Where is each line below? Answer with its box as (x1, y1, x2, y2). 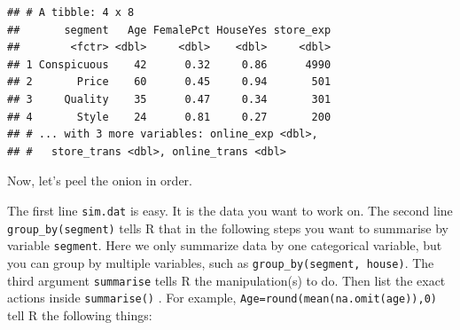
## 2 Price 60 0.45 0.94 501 (7, 75, 331, 89)
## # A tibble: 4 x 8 (7, 6, 135, 19)
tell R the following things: (7, 305, 152, 324)
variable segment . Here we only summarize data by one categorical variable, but (7, 236, 442, 255)
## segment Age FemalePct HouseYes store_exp (7, 23, 331, 36)
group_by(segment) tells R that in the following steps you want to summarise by (7, 218, 448, 237)
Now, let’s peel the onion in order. (7, 171, 192, 190)
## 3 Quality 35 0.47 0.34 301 (7, 92, 331, 106)
